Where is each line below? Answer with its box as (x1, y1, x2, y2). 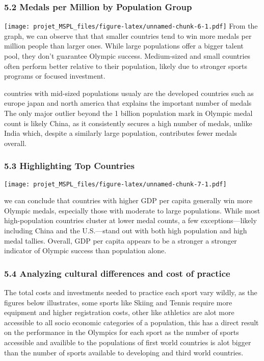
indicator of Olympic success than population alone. (4, 245, 167, 256)
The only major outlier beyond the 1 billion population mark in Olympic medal (4, 108, 253, 118)
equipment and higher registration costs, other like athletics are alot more (4, 307, 234, 318)
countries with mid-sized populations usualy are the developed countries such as (4, 87, 254, 98)
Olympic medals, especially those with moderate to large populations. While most (4, 205, 260, 215)
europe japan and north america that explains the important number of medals (4, 98, 252, 108)
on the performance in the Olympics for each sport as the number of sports (4, 327, 239, 338)
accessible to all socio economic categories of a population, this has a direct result (4, 317, 259, 327)
